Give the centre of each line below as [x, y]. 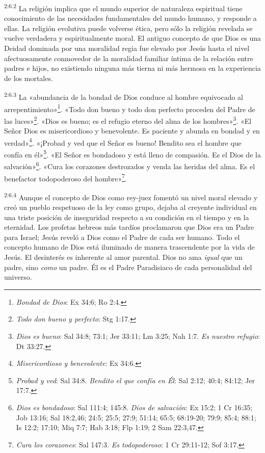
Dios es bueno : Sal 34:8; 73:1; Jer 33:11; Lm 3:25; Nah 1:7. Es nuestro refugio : [138, 336]
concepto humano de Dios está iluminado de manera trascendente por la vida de [129, 247]
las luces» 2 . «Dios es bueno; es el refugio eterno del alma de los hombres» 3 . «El [128, 120]
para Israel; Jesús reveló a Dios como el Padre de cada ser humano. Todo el [122, 237]
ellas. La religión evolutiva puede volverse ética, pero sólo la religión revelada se [128, 28]
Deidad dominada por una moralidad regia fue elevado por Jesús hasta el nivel [127, 48]
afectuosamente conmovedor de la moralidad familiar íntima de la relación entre [129, 58]
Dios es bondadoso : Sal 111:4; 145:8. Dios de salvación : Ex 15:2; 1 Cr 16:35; [134, 407]
